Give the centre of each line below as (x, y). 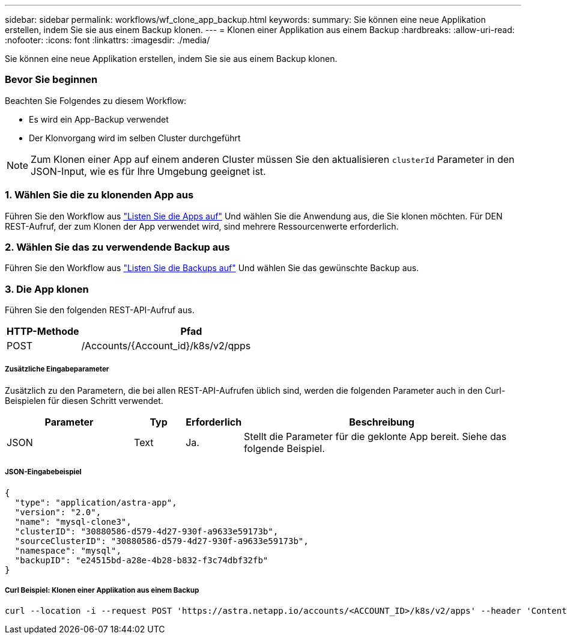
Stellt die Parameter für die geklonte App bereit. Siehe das (375, 436)
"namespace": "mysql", (68, 550)
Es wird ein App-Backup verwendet (99, 119)
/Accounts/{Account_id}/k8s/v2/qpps (166, 346)
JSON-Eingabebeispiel (43, 472)
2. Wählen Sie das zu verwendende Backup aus (117, 247)
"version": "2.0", (58, 512)
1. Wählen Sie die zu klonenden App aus (99, 195)
